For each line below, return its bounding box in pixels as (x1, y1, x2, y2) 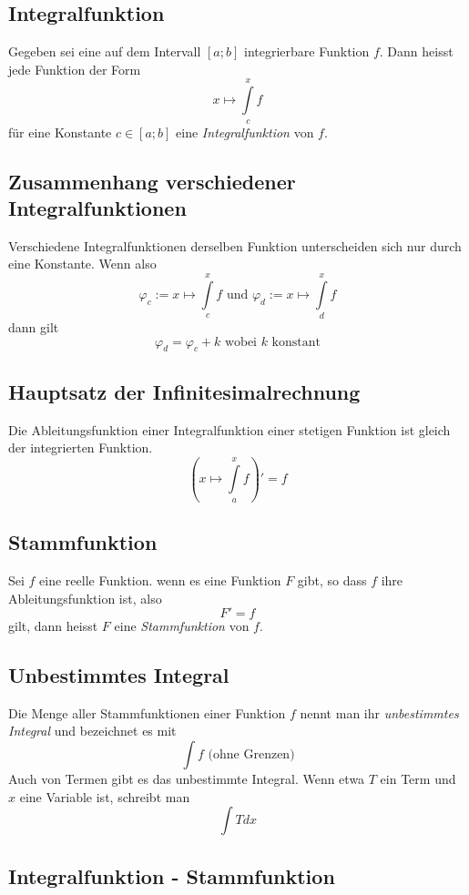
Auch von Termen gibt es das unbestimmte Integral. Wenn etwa (8, 769, 365, 788)
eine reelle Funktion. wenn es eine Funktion (39, 570, 281, 589)
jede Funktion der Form (8, 59, 141, 78)
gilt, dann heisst (8, 616, 98, 636)
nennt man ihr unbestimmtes (300, 703, 459, 722)
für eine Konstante (8, 122, 112, 141)
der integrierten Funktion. (8, 438, 153, 457)
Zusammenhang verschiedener (8, 167, 296, 195)
